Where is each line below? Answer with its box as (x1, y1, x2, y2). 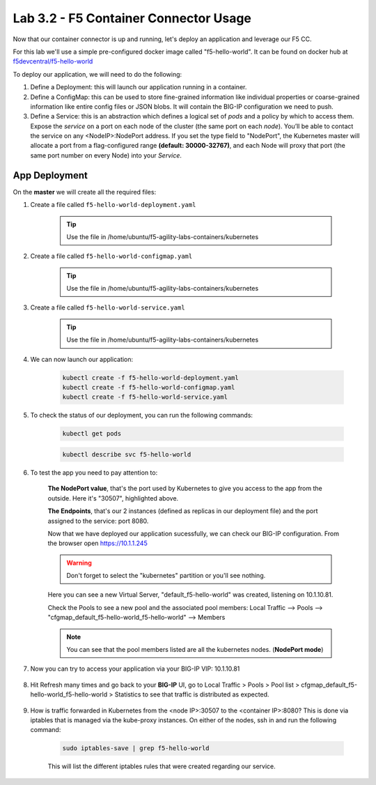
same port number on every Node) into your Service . (30, 151, 182, 160)
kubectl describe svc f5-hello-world (62, 450, 191, 458)
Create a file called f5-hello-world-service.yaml (30, 303, 185, 312)
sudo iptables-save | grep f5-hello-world (62, 745, 210, 752)
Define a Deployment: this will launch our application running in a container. (30, 83, 247, 91)
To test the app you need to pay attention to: (30, 468, 158, 477)
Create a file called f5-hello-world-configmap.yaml (30, 252, 193, 261)
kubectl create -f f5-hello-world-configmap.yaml (62, 383, 235, 392)
